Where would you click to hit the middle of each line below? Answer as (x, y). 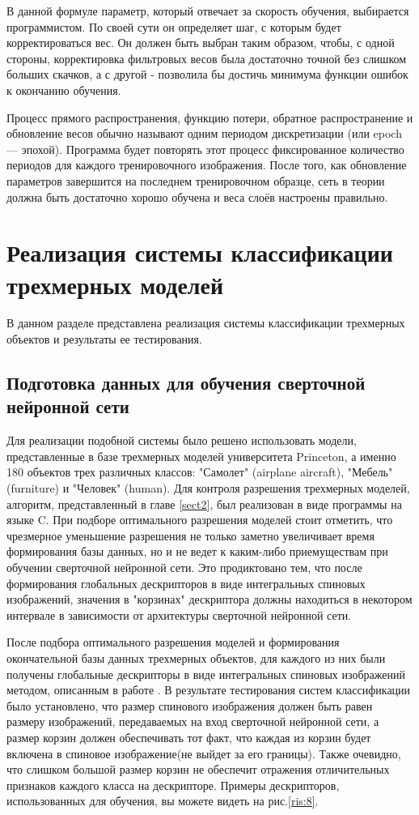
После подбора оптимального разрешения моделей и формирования (173, 642)
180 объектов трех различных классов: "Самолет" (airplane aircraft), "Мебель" (200, 472)
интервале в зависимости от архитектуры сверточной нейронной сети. (179, 614)
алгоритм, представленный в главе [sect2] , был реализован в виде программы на (204, 504)
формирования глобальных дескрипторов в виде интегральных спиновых (186, 583)
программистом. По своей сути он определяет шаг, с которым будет (174, 26)
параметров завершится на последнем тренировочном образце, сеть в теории (196, 180)
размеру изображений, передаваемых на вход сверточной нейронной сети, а (193, 721)
